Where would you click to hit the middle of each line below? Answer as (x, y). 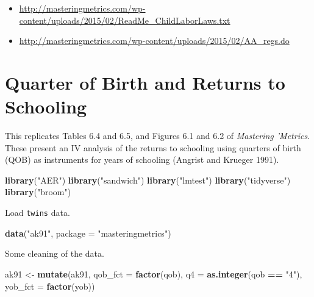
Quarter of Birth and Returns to (145, 82)
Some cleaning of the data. (55, 253)
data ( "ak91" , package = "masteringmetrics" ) (88, 233)
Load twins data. (37, 213)
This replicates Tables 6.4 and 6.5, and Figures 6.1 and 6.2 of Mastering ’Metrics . (158, 136)
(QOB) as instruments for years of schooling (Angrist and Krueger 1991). (142, 159)
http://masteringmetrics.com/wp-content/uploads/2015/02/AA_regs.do (154, 41)
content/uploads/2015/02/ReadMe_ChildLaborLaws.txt (125, 20)
